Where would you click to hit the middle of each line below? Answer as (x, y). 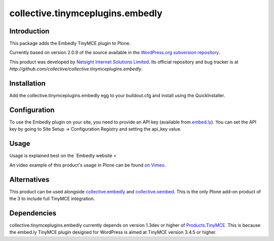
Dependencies (33, 213)
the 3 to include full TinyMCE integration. (52, 199)
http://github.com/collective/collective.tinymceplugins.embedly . (76, 69)
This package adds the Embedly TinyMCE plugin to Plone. (70, 44)
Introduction (29, 31)
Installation (27, 84)
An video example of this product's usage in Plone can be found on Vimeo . (88, 165)
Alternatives (29, 179)
